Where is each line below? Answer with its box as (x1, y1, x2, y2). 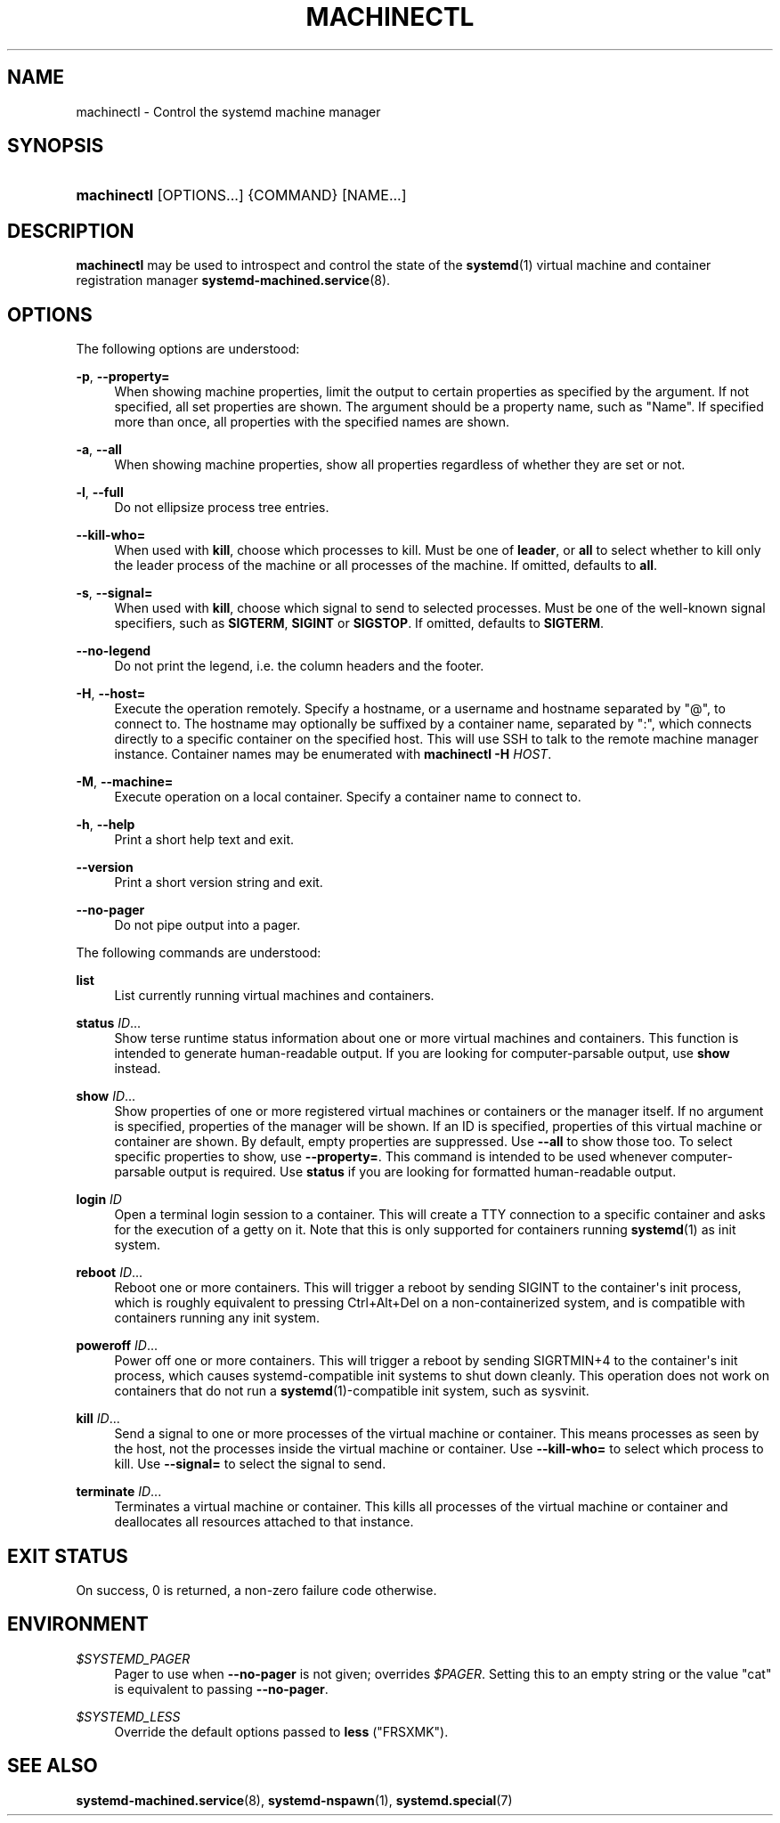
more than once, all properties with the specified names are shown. (114, 414, 509, 430)
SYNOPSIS (7, 134, 104, 158)
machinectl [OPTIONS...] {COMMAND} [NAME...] (76, 186, 407, 205)
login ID (76, 1192, 122, 1208)
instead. (114, 1061, 161, 1077)
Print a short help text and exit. (114, 832, 294, 848)
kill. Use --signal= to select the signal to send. (114, 1456, 386, 1472)
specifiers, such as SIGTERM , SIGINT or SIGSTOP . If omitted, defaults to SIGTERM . (114, 615, 605, 631)
